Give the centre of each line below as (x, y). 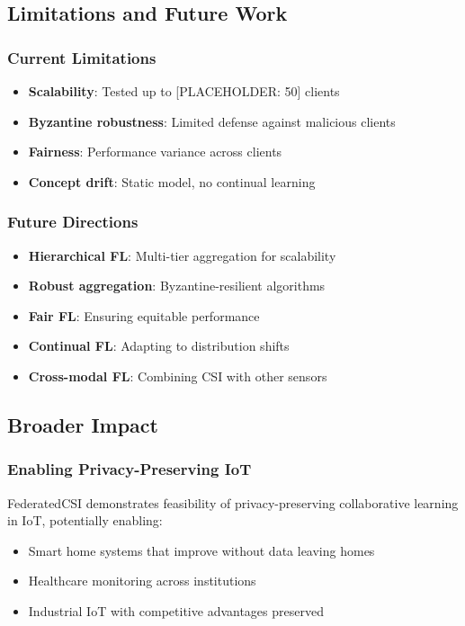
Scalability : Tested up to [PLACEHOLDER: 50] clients (184, 91)
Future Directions (73, 222)
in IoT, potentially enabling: (85, 520)
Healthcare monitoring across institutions (142, 581)
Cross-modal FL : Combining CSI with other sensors (178, 376)
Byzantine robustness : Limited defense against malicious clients (212, 121)
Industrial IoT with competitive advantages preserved (176, 610)
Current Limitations (82, 57)
